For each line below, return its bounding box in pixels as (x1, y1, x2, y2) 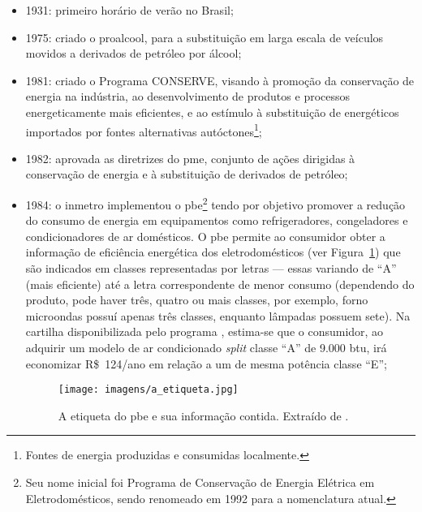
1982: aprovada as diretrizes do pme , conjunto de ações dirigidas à (25, 149, 355, 166)
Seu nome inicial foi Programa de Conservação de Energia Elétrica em (25, 474, 375, 491)
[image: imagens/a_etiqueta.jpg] (58, 384, 239, 396)
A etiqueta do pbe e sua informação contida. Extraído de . (58, 407, 349, 424)
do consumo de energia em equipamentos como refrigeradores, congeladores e (25, 212, 408, 229)
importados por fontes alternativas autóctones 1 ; (25, 120, 262, 140)
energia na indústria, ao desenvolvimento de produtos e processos (25, 88, 351, 105)
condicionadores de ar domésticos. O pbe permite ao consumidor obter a (25, 227, 385, 244)
